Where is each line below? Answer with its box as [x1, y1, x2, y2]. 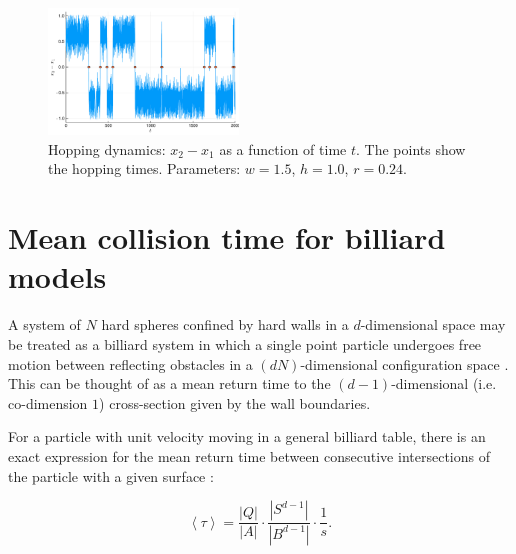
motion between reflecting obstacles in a [8, 353, 253, 374]
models [8, 256, 107, 297]
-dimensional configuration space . [300, 353, 509, 374]
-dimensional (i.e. [391, 373, 497, 394]
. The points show [356, 138, 466, 159]
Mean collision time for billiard [8, 217, 446, 258]
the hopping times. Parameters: [48, 158, 241, 179]
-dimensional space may [360, 314, 506, 335]
